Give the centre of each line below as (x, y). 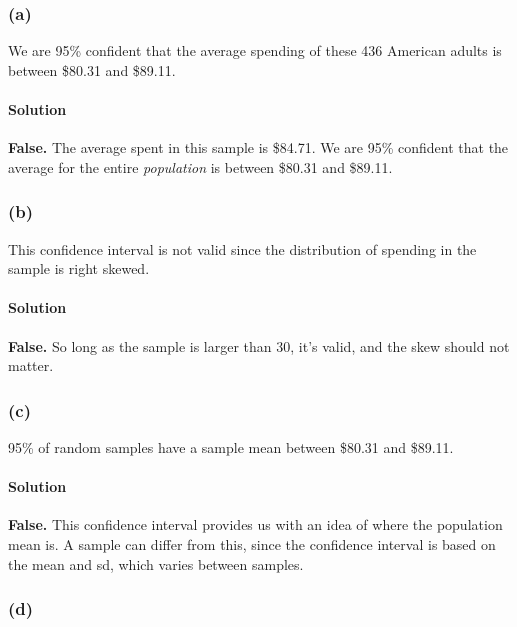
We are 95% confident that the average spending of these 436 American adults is (255, 50)
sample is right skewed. (79, 268)
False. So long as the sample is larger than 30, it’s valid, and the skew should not (259, 345)
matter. (31, 365)
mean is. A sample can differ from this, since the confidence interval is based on (252, 543)
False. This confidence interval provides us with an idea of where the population (255, 524)
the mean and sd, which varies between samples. (156, 563)
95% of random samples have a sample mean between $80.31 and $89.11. (231, 447)
